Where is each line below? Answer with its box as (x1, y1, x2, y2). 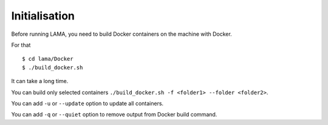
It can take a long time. (11, 78, 69, 85)
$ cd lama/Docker (22, 55, 73, 62)
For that (11, 41, 31, 49)
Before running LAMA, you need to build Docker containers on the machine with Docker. (11, 30, 232, 38)
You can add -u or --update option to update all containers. (11, 100, 164, 107)
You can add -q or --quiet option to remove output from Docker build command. (11, 111, 217, 118)
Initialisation (11, 9, 75, 22)
